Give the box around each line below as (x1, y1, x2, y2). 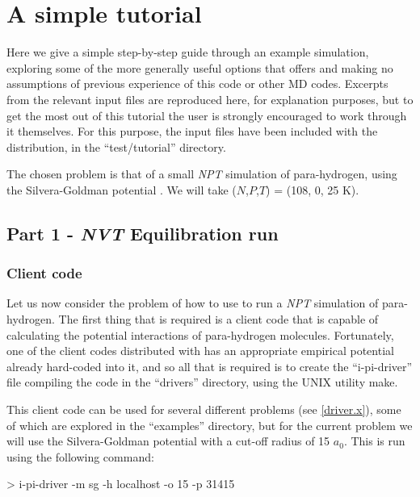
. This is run (343, 432, 405, 449)
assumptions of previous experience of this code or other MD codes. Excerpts (6, 75, 388, 92)
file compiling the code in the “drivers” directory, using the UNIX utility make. (6, 374, 398, 390)
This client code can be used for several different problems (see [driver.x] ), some (6, 401, 401, 418)
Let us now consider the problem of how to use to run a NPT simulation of (6, 294, 379, 311)
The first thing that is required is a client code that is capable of (58, 311, 379, 328)
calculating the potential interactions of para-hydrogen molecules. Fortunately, (6, 326, 394, 343)
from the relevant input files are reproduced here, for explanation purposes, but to (6, 90, 414, 107)
